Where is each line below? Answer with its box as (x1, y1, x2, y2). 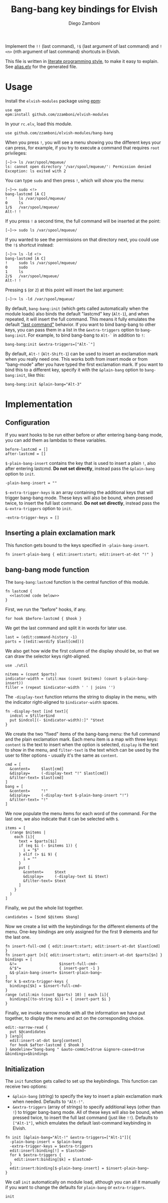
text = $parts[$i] (18, 839, 57, 844)
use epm (5, 107, 22, 113)
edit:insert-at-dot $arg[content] (10, 1038, 82, 1043)
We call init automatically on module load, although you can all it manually (5, 1179, 160, 1185)
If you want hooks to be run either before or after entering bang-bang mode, (5, 432, 163, 438)
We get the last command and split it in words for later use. (5, 625, 127, 631)
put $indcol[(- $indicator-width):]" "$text (10, 717, 104, 723)
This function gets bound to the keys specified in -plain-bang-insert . (5, 542, 149, 548)
